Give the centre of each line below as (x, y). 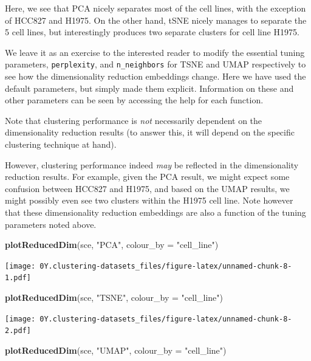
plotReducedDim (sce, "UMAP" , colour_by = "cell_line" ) (116, 350)
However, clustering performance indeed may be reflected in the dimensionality (152, 164)
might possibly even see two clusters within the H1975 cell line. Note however (149, 200)
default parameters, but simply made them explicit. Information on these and (149, 88)
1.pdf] (18, 278)
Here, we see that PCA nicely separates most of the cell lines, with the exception (155, 8)
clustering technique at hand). (61, 144)
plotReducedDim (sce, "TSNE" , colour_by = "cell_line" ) (114, 297)
